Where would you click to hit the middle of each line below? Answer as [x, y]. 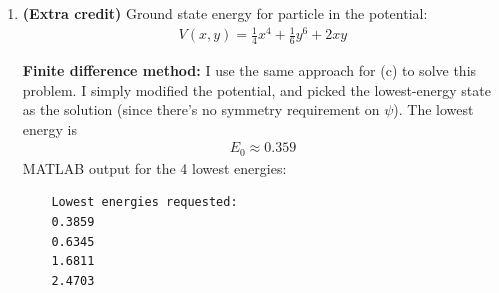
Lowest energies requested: [144, 202]
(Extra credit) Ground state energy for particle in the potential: [225, 13]
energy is [49, 128]
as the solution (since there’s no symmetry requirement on [201, 109]
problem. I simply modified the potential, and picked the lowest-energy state [256, 89]
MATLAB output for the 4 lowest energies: [154, 167]
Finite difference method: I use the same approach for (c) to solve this [249, 69]
